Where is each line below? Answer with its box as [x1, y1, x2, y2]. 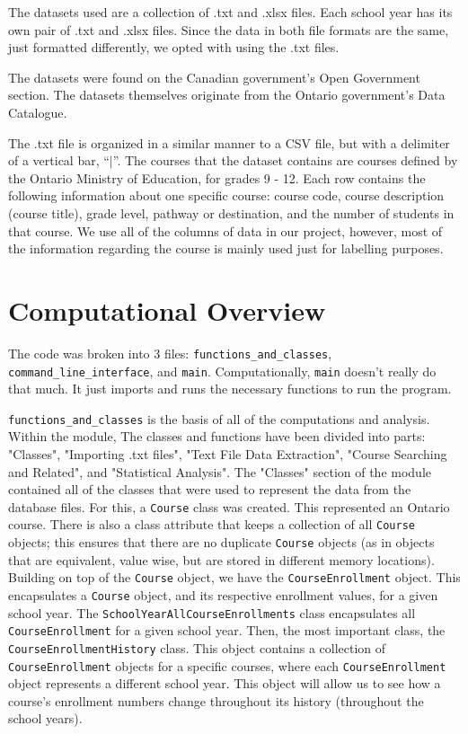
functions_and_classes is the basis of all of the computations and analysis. [8, 409, 430, 428]
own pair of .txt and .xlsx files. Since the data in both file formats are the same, [8, 20, 449, 39]
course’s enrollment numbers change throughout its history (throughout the [8, 691, 424, 710]
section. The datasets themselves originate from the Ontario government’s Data [8, 85, 446, 104]
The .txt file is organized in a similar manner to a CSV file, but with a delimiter [8, 133, 450, 152]
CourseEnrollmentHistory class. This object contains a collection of [8, 638, 386, 657]
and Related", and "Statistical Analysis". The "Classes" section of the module [8, 462, 432, 481]
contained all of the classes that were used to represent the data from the [8, 480, 411, 499]
